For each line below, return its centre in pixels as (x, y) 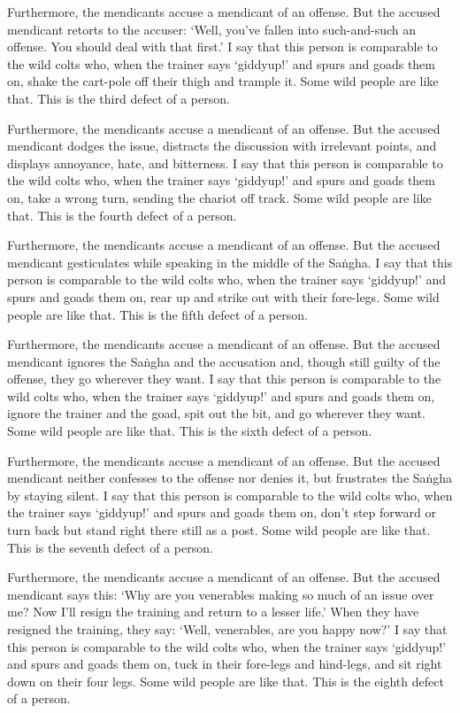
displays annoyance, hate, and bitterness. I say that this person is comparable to (225, 163)
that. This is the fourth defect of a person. (122, 215)
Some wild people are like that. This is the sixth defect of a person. (190, 431)
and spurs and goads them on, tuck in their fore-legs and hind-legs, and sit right (225, 664)
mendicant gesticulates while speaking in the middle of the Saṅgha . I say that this (230, 262)
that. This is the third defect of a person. (119, 98)
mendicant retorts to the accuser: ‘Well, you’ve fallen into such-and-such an (212, 29)
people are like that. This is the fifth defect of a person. (157, 314)
